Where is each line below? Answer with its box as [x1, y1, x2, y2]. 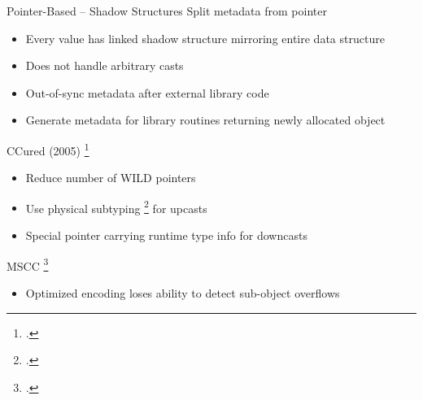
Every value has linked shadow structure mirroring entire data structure [25, 29, 385, 46]
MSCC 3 [7, 254, 49, 274]
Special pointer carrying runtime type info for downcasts [25, 227, 307, 244]
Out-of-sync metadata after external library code [25, 84, 269, 101]
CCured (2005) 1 [7, 139, 89, 159]
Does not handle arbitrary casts [25, 57, 184, 74]
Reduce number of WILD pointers [25, 169, 196, 186]
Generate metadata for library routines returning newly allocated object [25, 111, 386, 128]
